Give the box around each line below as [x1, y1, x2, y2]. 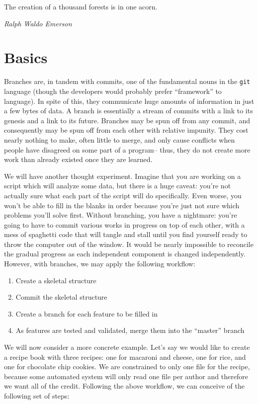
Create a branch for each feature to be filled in [15, 308, 158, 319]
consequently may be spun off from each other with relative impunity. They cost [4, 125, 249, 135]
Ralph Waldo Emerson [4, 18, 72, 28]
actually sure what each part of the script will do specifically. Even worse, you [4, 190, 242, 200]
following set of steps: [4, 391, 70, 401]
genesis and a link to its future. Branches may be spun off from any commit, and [4, 115, 250, 125]
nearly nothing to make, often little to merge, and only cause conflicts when [4, 134, 235, 145]
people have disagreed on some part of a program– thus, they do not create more [4, 144, 251, 155]
